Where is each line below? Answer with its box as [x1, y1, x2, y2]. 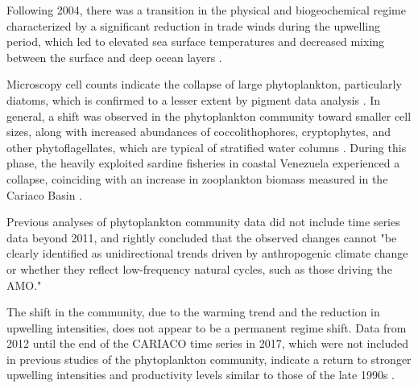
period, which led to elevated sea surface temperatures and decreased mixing [6, 33, 385, 50]
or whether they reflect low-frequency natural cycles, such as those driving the [6, 260, 392, 277]
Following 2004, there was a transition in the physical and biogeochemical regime [6, 2, 406, 18]
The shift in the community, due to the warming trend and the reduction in [6, 303, 380, 320]
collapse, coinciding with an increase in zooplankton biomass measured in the [6, 170, 388, 187]
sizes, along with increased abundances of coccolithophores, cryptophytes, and [6, 123, 391, 140]
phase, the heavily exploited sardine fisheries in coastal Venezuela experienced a [6, 155, 400, 171]
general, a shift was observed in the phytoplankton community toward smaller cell [6, 107, 412, 124]
